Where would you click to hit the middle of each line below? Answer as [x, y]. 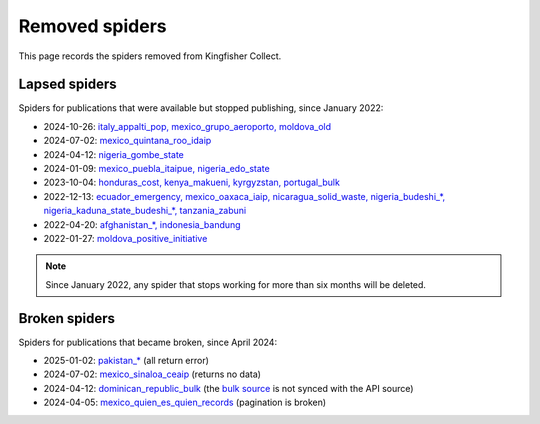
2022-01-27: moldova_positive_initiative [125, 238]
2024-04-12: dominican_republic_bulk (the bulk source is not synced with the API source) [228, 388]
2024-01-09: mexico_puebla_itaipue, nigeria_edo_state [156, 169]
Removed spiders [92, 26]
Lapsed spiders [67, 84]
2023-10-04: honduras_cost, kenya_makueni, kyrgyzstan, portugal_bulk [191, 182]
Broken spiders [66, 318]
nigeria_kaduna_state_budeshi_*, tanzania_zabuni [145, 211]
